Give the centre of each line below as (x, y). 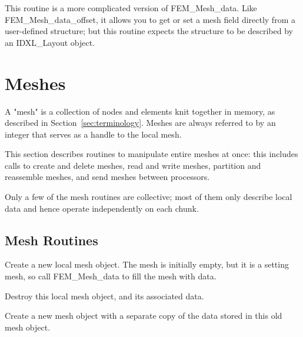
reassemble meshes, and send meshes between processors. (107, 177)
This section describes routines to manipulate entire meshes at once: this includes (151, 154)
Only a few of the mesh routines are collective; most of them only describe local (149, 197)
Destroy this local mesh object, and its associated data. (104, 296)
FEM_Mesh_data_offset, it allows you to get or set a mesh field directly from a (150, 19)
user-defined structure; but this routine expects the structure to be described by (149, 31)
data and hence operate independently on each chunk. (102, 208)
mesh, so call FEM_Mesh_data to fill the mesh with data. (111, 276)
